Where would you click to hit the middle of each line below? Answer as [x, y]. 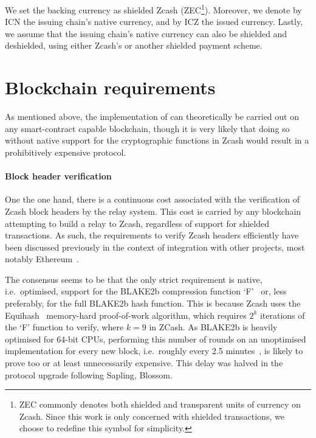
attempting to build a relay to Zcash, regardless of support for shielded [137, 223]
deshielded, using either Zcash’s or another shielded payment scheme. [134, 45]
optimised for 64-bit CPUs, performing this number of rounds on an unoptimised [156, 339]
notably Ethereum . [42, 259]
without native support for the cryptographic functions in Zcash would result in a [157, 140]
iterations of [282, 315]
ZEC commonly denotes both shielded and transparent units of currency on [160, 404]
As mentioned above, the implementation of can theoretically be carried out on [152, 116]
